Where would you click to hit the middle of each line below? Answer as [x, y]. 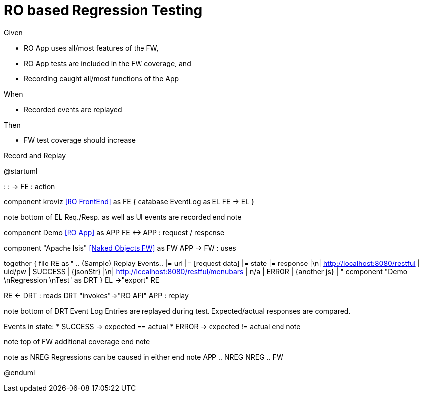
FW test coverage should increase [80, 140]
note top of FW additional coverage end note [77, 341]
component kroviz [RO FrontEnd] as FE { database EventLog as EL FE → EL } [129, 201]
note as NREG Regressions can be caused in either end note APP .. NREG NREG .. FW [144, 357]
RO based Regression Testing [103, 10]
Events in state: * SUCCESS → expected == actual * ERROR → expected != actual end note [152, 326]
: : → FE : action [30, 186]
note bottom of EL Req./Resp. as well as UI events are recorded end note [123, 217]
